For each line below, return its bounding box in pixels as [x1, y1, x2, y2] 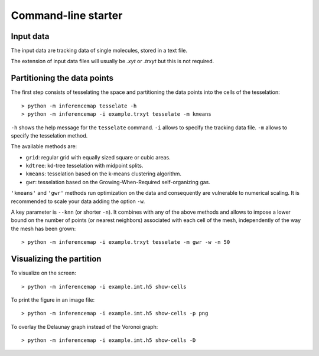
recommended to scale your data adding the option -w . [11, 198, 145, 205]
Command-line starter [11, 9, 123, 22]
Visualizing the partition [11, 254, 102, 264]
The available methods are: [11, 143, 77, 150]
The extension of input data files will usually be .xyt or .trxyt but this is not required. [11, 58, 214, 65]
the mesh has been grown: [11, 225, 76, 232]
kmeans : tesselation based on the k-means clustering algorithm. [25, 170, 182, 177]
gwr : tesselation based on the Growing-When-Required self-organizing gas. [25, 178, 211, 185]
